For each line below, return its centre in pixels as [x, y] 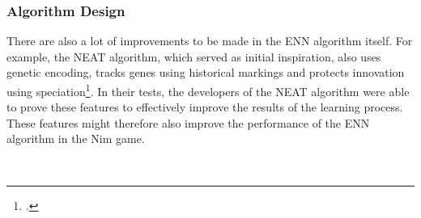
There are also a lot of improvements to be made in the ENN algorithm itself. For [210, 41]
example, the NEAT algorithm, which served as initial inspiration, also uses [194, 56]
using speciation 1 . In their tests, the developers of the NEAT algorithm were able [208, 90]
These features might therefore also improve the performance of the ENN [188, 122]
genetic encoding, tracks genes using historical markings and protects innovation [206, 72]
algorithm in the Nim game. [76, 138]
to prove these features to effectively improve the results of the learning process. [205, 107]
